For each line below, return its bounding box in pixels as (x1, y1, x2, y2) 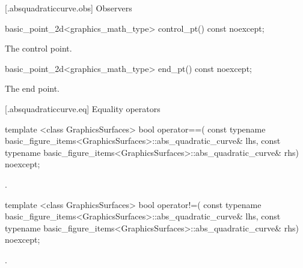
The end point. (5, 82, 60, 95)
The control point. (5, 42, 72, 55)
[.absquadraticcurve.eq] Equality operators (5, 102, 161, 115)
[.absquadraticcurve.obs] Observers (5, 2, 132, 14)
